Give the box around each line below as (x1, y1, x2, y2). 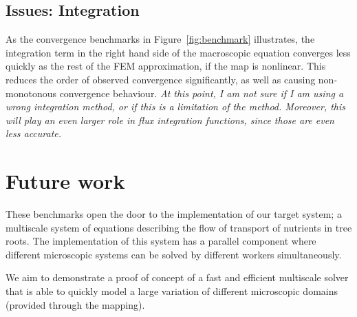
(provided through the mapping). (6, 297, 145, 311)
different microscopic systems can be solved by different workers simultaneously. (6, 247, 342, 261)
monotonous (6, 85, 56, 100)
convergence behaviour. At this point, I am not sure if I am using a (59, 85, 344, 100)
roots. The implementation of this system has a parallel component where (6, 234, 316, 248)
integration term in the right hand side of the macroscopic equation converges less (6, 45, 351, 59)
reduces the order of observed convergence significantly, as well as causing (6, 72, 316, 86)
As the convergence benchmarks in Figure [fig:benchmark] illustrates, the (6, 32, 315, 46)
